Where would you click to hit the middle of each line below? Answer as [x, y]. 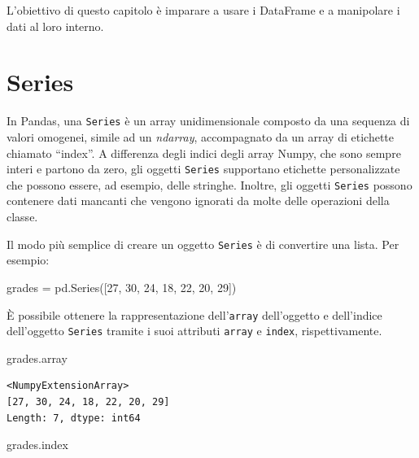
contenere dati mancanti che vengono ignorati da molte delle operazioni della [198, 201]
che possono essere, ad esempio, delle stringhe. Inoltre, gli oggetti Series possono [209, 184]
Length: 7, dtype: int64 [74, 418]
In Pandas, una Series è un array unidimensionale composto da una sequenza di [208, 121]
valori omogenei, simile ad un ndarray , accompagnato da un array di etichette [200, 136]
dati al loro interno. [55, 26]
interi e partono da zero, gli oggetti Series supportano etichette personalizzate [203, 169]
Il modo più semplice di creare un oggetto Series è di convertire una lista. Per [203, 244]
